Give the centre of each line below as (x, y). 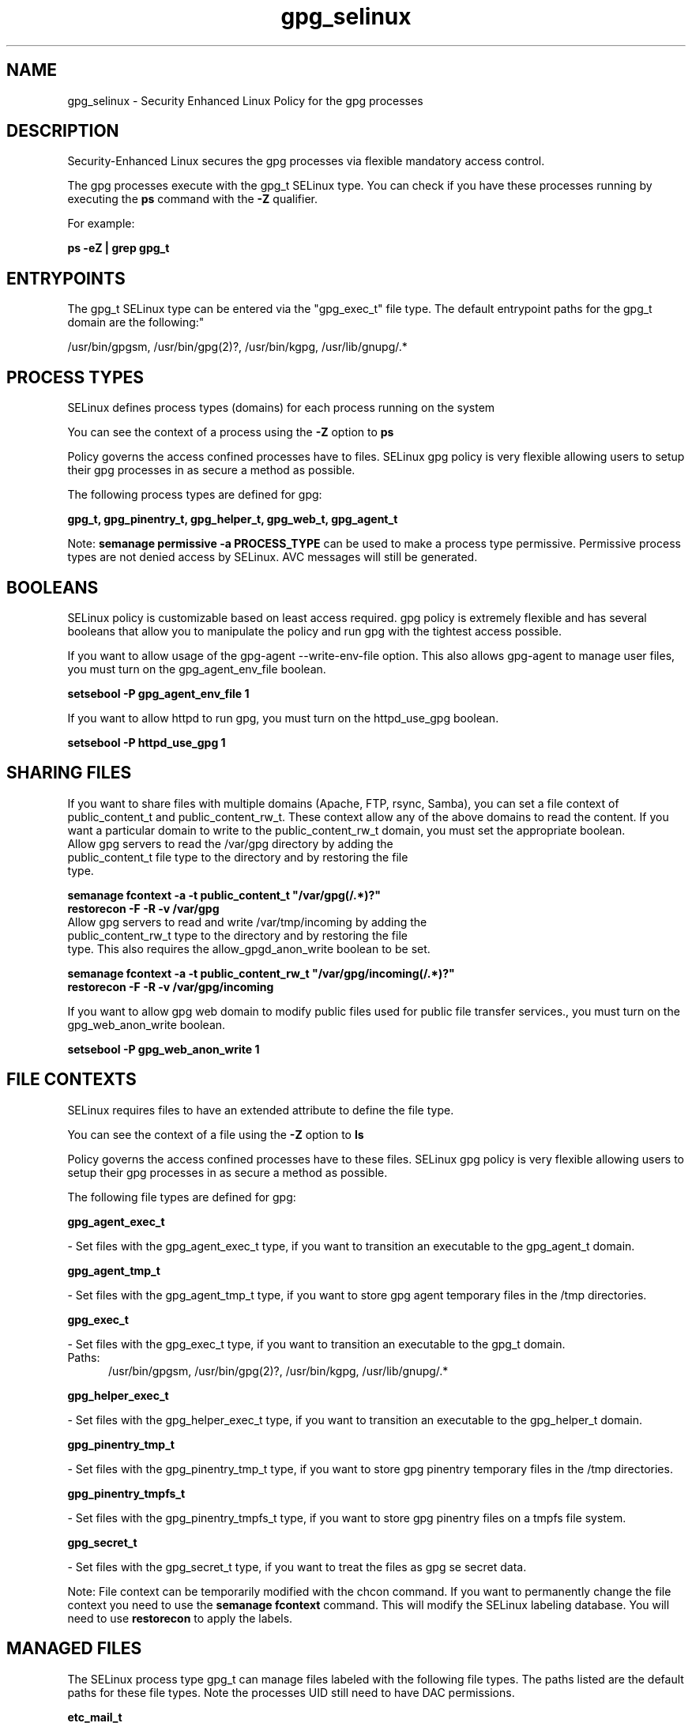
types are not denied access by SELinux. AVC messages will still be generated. (273, 557)
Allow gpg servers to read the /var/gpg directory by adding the (230, 843)
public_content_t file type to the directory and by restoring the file (238, 857)
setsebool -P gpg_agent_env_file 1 (158, 693)
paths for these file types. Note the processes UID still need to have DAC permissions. (291, 1692)
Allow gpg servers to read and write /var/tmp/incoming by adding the (247, 922)
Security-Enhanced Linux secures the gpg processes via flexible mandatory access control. (306, 161)
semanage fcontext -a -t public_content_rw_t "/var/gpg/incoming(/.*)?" (261, 973)
